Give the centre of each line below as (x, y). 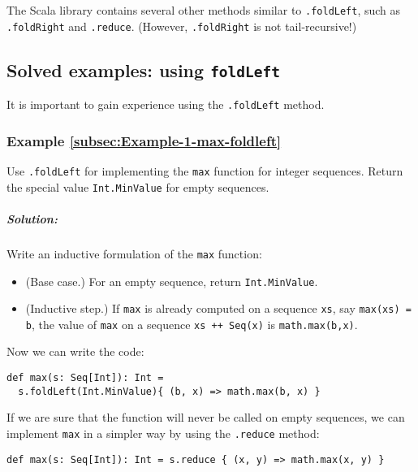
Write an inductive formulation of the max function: (134, 253)
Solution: (32, 218)
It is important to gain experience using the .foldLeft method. (166, 104)
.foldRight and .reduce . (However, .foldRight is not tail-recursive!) (182, 26)
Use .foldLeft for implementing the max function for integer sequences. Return (205, 170)
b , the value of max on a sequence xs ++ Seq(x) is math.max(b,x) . (192, 324)
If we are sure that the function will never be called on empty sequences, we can (206, 417)
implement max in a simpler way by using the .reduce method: (163, 433)
